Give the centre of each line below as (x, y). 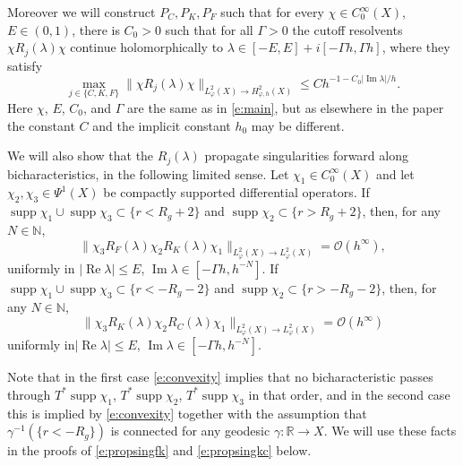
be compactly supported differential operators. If (236, 192)
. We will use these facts (390, 431)
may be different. (298, 125)
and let (395, 173)
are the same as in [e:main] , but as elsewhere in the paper (286, 107)
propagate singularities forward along (306, 155)
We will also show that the (81, 155)
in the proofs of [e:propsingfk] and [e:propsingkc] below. (159, 450)
